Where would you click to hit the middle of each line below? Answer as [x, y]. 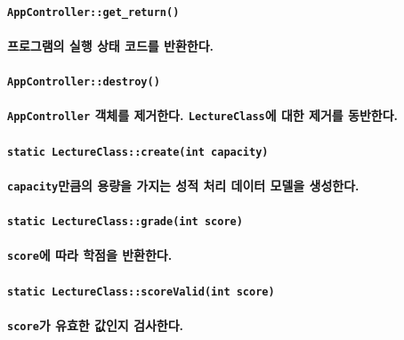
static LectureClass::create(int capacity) [138, 152]
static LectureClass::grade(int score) [125, 222]
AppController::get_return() [93, 12]
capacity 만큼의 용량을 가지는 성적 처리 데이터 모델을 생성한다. [183, 185]
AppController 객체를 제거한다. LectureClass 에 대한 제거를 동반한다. [203, 115]
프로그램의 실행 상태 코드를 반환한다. [110, 45]
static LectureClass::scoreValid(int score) [141, 291]
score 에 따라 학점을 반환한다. [90, 255]
